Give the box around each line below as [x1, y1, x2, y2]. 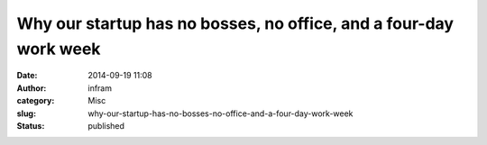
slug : [16, 108, 36, 119]
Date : [16, 70, 38, 81]
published [87, 120, 125, 131]
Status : [16, 120, 45, 131]
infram [87, 82, 113, 94]
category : [16, 95, 55, 106]
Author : [16, 82, 47, 94]
